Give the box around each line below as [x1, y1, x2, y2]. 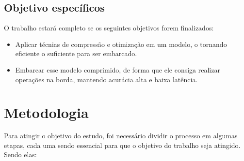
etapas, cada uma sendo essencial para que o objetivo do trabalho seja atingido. [4, 140, 241, 150]
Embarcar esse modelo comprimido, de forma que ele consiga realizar [15, 64, 220, 74]
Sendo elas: [4, 149, 37, 160]
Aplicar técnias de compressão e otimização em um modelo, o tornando [15, 39, 227, 49]
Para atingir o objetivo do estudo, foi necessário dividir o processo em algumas [4, 131, 238, 141]
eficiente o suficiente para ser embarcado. [15, 48, 137, 59]
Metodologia [4, 102, 89, 122]
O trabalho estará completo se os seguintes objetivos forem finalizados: [4, 23, 214, 33]
